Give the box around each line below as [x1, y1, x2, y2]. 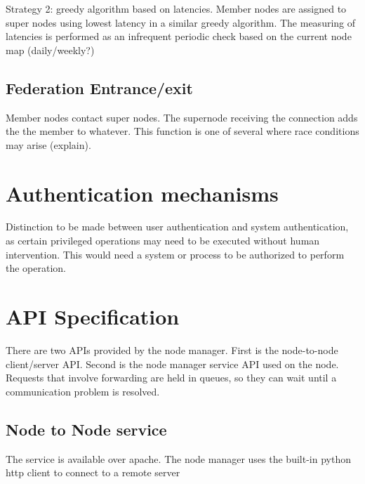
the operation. [6, 261, 67, 275]
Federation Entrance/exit [6, 77, 193, 98]
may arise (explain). [6, 137, 91, 152]
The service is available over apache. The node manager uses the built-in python [6, 451, 351, 466]
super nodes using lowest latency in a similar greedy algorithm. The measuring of [6, 15, 356, 30]
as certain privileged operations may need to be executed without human [6, 233, 320, 248]
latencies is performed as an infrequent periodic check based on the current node [6, 29, 352, 44]
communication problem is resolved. [6, 384, 160, 398]
